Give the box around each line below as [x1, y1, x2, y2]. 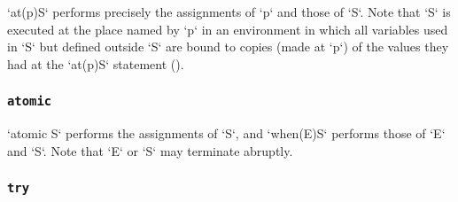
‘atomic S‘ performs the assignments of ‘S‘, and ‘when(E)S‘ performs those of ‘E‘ [7, 124, 446, 143]
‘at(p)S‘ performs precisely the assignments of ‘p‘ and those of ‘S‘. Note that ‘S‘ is [7, 3, 451, 20]
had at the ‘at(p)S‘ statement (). [7, 54, 184, 73]
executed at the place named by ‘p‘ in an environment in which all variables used [7, 19, 448, 38]
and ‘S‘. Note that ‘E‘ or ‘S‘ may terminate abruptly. [7, 141, 293, 159]
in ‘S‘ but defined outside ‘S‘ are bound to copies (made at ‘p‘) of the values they [7, 37, 449, 56]
